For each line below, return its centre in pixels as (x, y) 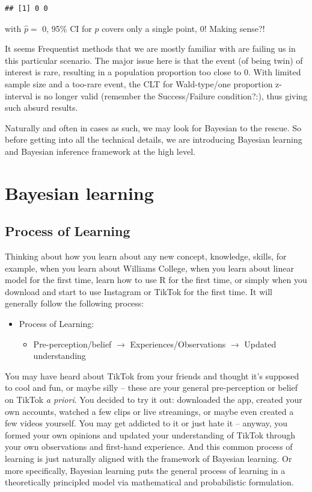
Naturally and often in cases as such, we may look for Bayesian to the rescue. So (153, 127)
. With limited (275, 72)
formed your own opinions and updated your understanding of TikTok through (150, 434)
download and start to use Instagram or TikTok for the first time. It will (139, 291)
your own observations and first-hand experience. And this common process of (149, 447)
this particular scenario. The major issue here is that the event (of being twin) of (154, 60)
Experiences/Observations (178, 344)
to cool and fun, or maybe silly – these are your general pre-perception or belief (151, 388)
